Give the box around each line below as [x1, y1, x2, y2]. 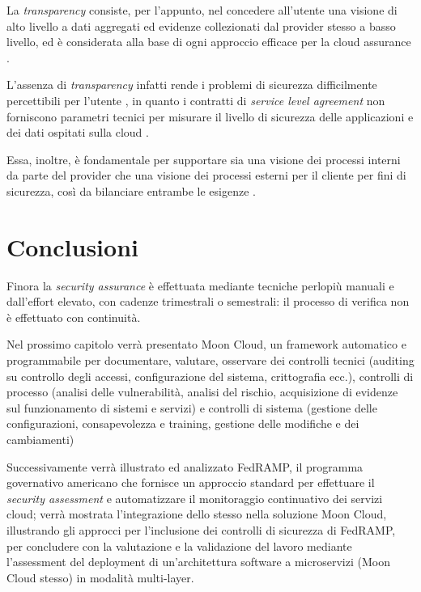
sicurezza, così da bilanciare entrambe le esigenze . [6, 182, 256, 199]
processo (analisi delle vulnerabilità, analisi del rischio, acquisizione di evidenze [6, 383, 398, 400]
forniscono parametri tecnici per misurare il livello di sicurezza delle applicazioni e [6, 108, 414, 125]
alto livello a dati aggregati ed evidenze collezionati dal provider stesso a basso [6, 17, 396, 34]
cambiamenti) [6, 431, 74, 447]
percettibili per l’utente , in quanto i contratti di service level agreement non [6, 91, 385, 108]
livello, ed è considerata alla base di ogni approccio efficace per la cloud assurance [6, 33, 411, 50]
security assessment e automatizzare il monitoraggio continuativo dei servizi [6, 489, 383, 506]
